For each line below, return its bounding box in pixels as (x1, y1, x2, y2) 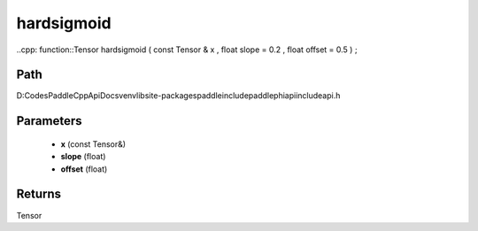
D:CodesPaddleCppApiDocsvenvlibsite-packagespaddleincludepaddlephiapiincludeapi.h (16, 90, 341, 101)
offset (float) (60, 164, 108, 174)
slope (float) (60, 151, 106, 162)
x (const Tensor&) (60, 138, 127, 150)
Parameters (16, 113, 82, 128)
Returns (16, 187, 62, 202)
